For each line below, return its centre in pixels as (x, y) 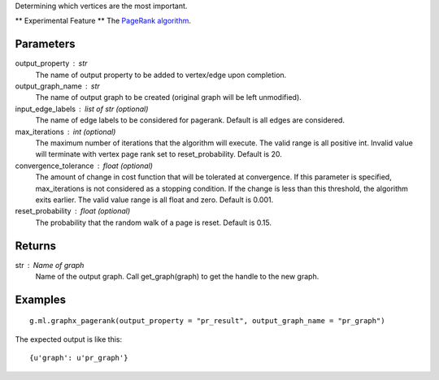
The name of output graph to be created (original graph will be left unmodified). (169, 97)
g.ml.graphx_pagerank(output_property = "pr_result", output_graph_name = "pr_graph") (207, 321)
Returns (36, 246)
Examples (41, 299)
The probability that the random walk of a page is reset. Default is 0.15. (154, 222)
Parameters (45, 44)
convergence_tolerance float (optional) (84, 166)
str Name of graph (50, 265)
